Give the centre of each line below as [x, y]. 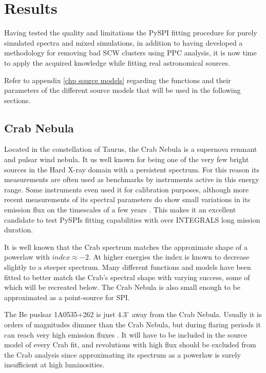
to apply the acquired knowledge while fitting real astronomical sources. [117, 62]
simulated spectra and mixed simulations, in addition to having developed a [123, 42]
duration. [19, 230]
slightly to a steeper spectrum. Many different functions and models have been [128, 267]
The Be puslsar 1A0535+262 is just [60, 314]
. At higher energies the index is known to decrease [169, 257]
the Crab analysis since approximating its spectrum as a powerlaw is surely [122, 354]
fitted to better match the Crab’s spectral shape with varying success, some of [127, 277]
